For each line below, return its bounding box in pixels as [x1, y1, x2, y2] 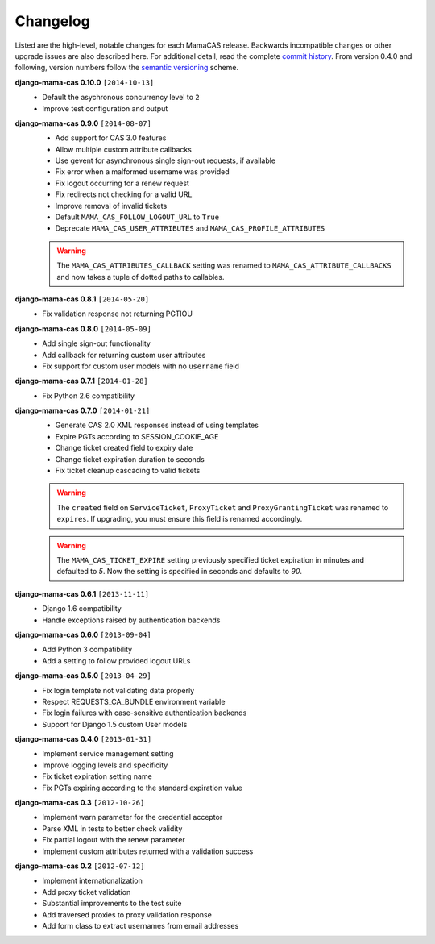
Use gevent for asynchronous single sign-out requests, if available [55, 156, 276, 165]
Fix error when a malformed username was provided [55, 167, 230, 177]
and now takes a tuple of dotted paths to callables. [56, 272, 225, 281]
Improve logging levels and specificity [42, 760, 168, 770]
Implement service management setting [42, 749, 174, 759]
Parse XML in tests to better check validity [42, 823, 183, 834]
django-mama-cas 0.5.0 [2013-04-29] [14, 671, 152, 680]
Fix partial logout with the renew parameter [42, 835, 185, 845]
